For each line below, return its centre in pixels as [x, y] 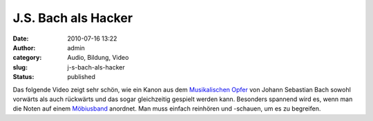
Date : [21, 38]
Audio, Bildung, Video [98, 58]
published [82, 77]
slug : [20, 67]
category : [27, 58]
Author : [24, 47]
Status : [23, 77]
